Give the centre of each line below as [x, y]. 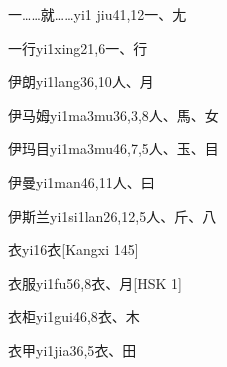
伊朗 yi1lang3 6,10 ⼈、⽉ [81, 81]
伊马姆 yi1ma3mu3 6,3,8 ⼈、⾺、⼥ [113, 114]
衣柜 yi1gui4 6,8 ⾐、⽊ [74, 316]
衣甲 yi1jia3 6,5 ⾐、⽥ [72, 349]
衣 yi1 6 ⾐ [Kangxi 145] [73, 249]
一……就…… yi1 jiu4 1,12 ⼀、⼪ [97, 14]
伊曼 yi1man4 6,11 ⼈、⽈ [81, 181]
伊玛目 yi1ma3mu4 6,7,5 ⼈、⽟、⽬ [113, 148]
